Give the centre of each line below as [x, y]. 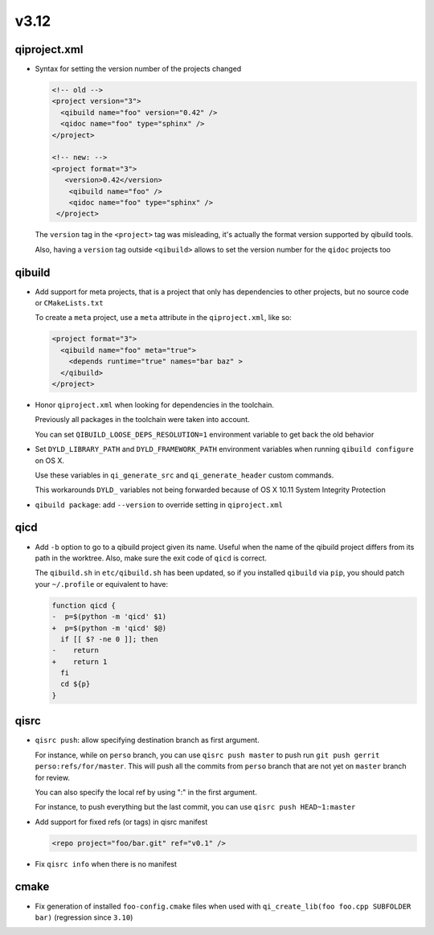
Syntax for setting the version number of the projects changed [138, 69]
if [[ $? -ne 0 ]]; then [109, 639]
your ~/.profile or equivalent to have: [102, 584]
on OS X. [49, 460]
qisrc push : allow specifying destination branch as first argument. [147, 740]
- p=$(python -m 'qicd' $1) [109, 617]
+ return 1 [80, 662]
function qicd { [84, 605]
